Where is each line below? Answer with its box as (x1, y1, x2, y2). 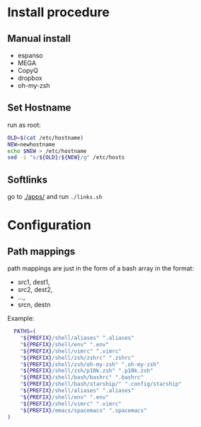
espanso (17, 51, 43, 59)
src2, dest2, (17, 285, 53, 294)
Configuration (7, 217, 92, 234)
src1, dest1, (17, 278, 50, 287)
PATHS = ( (13, 328, 37, 335)
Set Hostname (7, 102, 71, 114)
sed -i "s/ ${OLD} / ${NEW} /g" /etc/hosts (7, 154, 125, 161)
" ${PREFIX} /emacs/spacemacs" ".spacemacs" (20, 406, 147, 414)
